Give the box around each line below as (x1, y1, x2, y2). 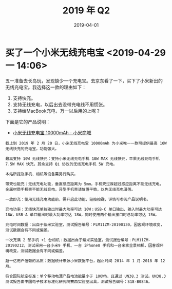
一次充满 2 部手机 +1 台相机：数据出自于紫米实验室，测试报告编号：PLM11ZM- (5, 237, 151, 242)
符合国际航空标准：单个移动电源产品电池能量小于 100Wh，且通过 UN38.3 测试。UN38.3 (5, 274, 166, 279)
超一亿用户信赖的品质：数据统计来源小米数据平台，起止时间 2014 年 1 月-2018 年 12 (5, 258, 165, 263)
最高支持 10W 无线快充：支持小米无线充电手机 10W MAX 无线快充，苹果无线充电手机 (5, 156, 160, 161)
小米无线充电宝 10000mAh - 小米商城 (12, 129, 91, 136)
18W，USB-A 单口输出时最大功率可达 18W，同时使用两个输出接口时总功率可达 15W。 (5, 212, 159, 217)
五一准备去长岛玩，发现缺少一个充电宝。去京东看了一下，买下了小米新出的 (5, 77, 163, 84)
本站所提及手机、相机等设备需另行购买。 (5, 171, 78, 177)
